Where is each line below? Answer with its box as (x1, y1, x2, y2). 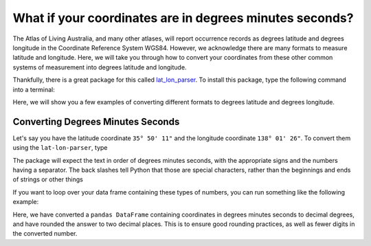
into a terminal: (12, 85, 55, 93)
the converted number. (12, 230, 78, 238)
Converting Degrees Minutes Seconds (12, 115, 180, 127)
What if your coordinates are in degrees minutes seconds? (12, 10, 354, 25)
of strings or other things (12, 175, 84, 183)
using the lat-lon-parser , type (12, 144, 108, 152)
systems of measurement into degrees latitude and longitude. (12, 63, 187, 71)
